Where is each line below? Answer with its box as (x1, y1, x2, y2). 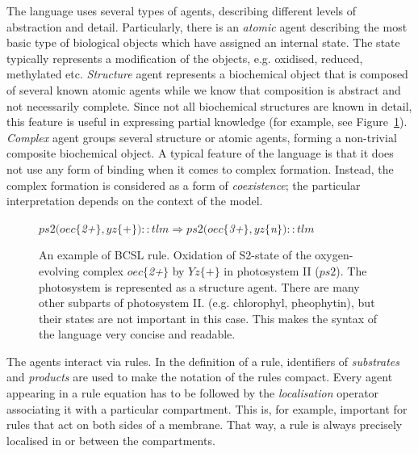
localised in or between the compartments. (6, 431, 215, 448)
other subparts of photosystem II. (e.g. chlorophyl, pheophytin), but (39, 294, 375, 311)
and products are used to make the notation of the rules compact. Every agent (6, 368, 393, 385)
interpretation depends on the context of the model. (6, 192, 263, 209)
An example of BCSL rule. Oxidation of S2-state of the (39, 246, 311, 263)
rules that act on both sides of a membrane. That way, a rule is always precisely (6, 416, 403, 433)
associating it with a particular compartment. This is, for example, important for (6, 400, 408, 417)
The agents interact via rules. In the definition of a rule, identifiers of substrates (6, 352, 400, 369)
